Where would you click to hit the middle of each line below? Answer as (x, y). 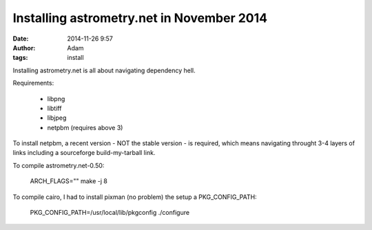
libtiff (54, 108)
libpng (56, 98)
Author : (24, 48)
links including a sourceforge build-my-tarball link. (84, 153)
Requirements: (33, 83)
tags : (20, 58)
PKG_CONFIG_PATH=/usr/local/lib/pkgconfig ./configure (110, 213)
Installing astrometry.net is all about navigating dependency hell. (104, 70)
